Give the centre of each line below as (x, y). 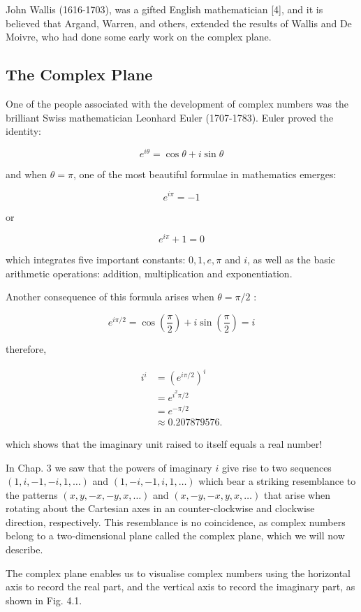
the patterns (32, 494)
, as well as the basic (291, 260)
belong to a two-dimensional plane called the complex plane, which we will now (175, 535)
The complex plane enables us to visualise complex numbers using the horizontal (178, 573)
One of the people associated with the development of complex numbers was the (177, 103)
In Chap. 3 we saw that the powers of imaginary (109, 467)
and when (27, 174)
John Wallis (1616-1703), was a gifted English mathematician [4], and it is (164, 9)
